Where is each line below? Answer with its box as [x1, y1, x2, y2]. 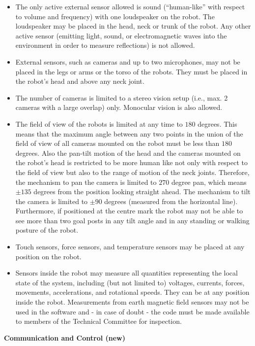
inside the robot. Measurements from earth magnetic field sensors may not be [15, 297, 249, 307]
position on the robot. [15, 251, 82, 261]
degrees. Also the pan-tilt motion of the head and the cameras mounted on [15, 147, 241, 158]
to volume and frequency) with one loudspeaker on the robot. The [15, 11, 215, 21]
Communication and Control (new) [4, 332, 125, 343]
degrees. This [198, 118, 237, 129]
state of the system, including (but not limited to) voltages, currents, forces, [15, 277, 245, 287]
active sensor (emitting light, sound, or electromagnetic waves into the [15, 30, 227, 40]
